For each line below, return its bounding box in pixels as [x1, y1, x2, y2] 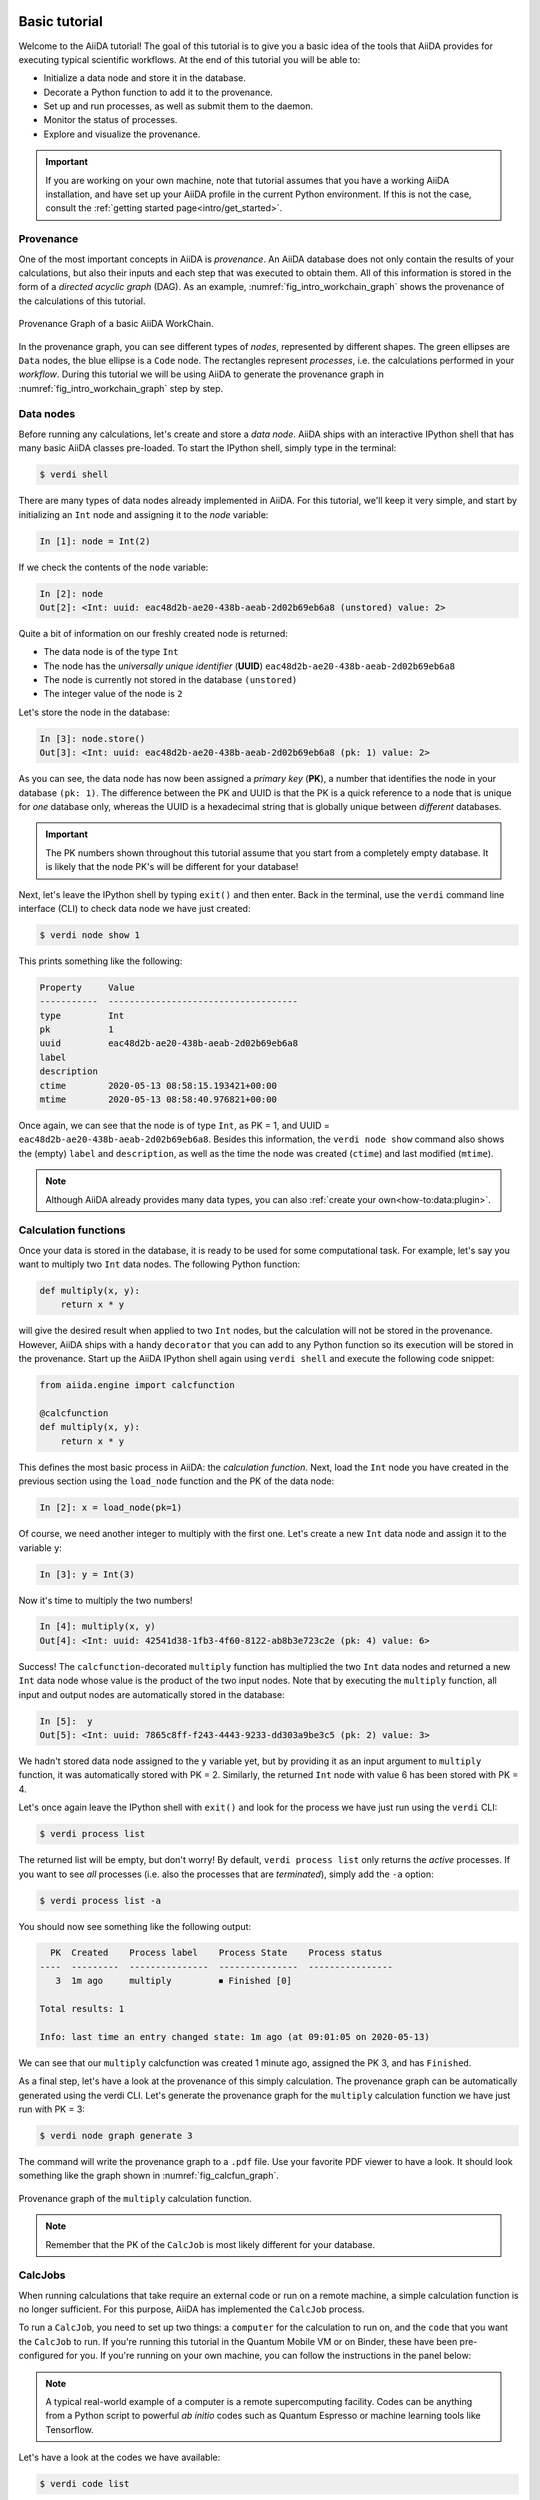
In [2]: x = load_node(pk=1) [39, 1502, 183, 1514]
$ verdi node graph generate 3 [39, 2130, 194, 2141]
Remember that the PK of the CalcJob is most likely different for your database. [45, 2238, 375, 2250]
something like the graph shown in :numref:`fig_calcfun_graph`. [18, 2170, 279, 2182]
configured [18, 2350, 64, 2362]
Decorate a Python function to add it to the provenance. [43, 86, 274, 98]
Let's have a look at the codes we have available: [18, 2451, 221, 2464]
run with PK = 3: [18, 2103, 85, 2115]
